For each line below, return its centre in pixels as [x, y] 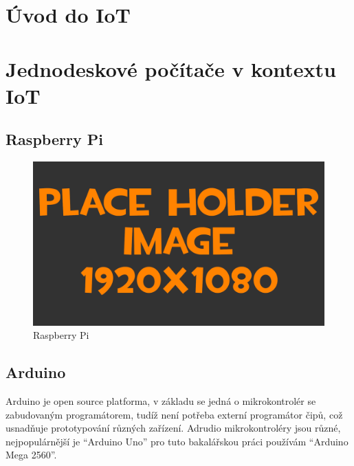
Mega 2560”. [31, 455]
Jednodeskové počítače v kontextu [171, 68]
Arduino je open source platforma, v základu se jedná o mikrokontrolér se [161, 401]
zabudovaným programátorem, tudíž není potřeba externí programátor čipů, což [174, 414]
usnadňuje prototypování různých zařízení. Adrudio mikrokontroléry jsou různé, [173, 428]
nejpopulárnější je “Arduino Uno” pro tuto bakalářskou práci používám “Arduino [177, 441]
